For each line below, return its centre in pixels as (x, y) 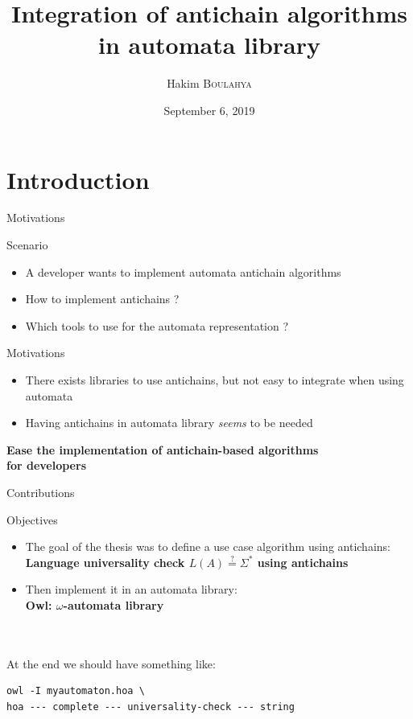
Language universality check (105, 562)
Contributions (41, 492)
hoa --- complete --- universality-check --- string (151, 707)
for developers (46, 465)
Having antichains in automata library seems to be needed (169, 423)
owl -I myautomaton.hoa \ (76, 691)
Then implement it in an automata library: (131, 589)
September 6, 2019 (209, 110)
